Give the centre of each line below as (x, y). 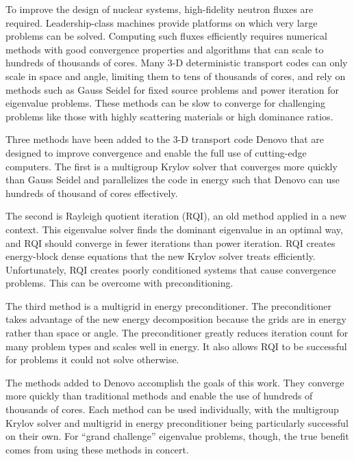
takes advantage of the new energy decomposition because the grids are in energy (176, 319)
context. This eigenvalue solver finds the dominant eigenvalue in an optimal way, (174, 229)
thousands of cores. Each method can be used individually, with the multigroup (172, 409)
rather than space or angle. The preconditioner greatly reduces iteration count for (177, 333)
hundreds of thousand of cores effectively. (92, 193)
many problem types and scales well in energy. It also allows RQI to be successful (176, 346)
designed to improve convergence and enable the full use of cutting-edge (156, 152)
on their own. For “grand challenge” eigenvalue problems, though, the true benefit (177, 436)
